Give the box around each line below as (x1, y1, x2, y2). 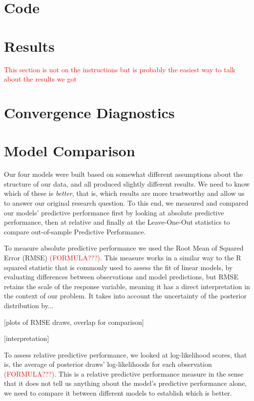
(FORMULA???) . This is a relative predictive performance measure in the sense (4, 368, 244, 379)
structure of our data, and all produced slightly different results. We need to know (4, 178, 250, 189)
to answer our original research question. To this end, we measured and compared (4, 197, 249, 208)
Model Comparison (4, 141, 135, 161)
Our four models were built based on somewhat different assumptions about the (4, 169, 243, 179)
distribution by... (4, 300, 54, 310)
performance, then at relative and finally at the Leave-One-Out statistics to (4, 217, 230, 227)
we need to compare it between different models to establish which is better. (4, 388, 232, 398)
